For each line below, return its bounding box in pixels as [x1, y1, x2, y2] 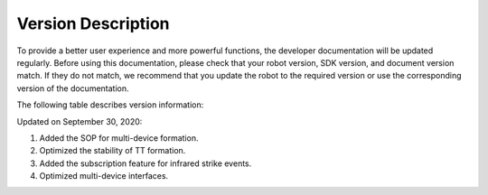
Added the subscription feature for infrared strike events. [39, 158, 252, 169]
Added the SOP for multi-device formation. [39, 132, 199, 144]
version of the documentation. [16, 82, 130, 94]
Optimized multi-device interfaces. [39, 171, 169, 181]
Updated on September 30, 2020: [16, 116, 143, 126]
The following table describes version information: [16, 99, 204, 110]
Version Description [16, 14, 171, 33]
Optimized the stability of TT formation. [39, 145, 186, 156]
